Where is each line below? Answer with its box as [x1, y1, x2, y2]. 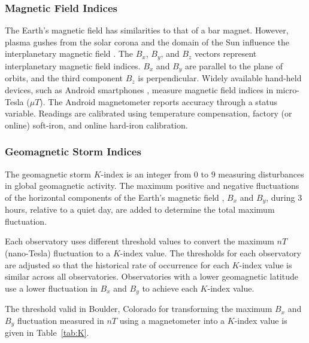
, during [266, 191, 295, 203]
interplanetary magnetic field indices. [5, 59, 141, 72]
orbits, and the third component [5, 72, 123, 84]
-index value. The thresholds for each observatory [120, 246, 301, 259]
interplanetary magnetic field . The [5, 47, 133, 60]
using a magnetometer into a [119, 314, 225, 326]
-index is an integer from [101, 167, 192, 180]
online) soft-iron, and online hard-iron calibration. [5, 118, 188, 131]
